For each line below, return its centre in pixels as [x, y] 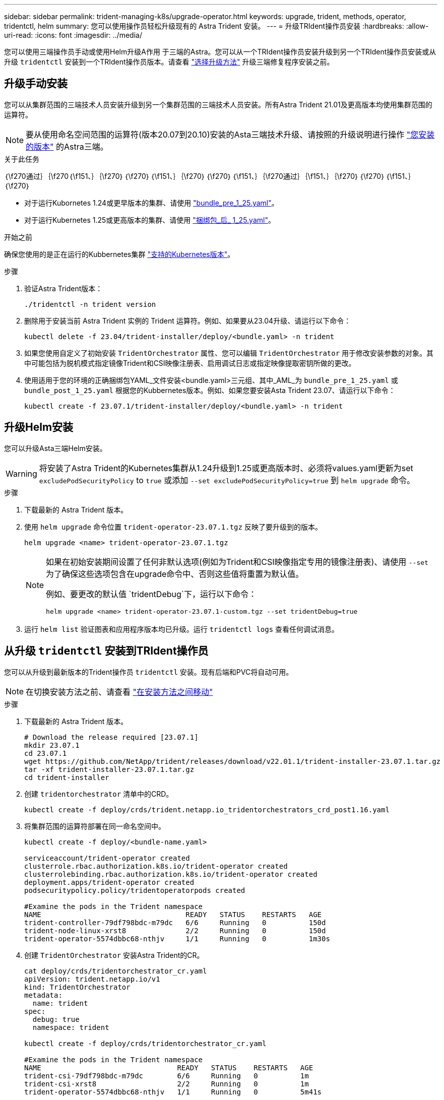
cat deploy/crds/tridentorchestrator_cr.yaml [116, 971]
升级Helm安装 [39, 427]
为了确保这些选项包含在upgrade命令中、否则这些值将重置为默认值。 [175, 574]
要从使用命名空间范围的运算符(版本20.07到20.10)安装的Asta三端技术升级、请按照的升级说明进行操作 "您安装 [230, 134]
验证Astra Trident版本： [64, 288]
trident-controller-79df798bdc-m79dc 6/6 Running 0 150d [175, 922]
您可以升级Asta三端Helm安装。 [55, 448]
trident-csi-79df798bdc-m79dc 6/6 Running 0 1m [167, 1076]
